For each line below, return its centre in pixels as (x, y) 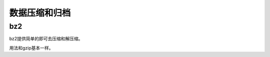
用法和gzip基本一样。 (31, 48)
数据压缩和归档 (40, 13)
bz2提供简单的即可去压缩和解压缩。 (46, 39)
